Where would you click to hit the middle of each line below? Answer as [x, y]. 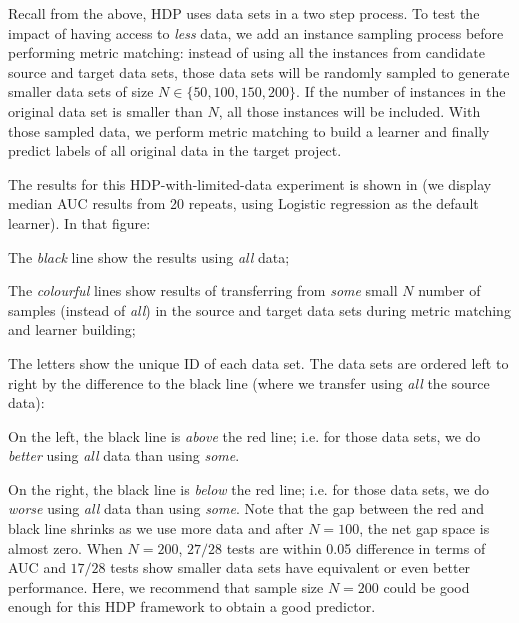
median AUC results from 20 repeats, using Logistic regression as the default [243, 203]
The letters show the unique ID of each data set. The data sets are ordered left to [258, 362]
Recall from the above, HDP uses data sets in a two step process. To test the [244, 13]
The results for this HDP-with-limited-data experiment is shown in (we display [250, 183]
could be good [426, 586]
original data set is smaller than [105, 110]
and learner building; [72, 329]
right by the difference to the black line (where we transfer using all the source [249, 382]
